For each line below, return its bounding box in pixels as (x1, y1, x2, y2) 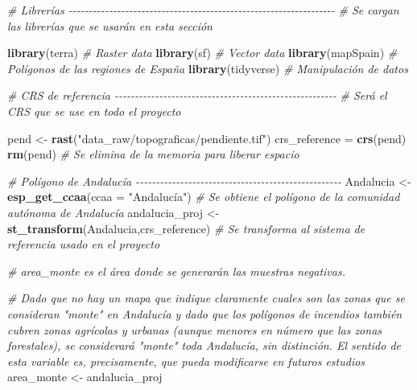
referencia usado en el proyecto (7, 236, 160, 252)
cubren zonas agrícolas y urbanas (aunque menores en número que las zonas (7, 321, 382, 338)
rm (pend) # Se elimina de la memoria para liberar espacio (7, 146, 299, 162)
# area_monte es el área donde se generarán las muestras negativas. (7, 262, 345, 279)
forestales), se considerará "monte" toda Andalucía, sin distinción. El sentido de (7, 337, 401, 354)
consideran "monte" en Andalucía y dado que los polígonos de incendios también (7, 305, 403, 322)
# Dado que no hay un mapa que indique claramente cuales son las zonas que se (7, 289, 405, 306)
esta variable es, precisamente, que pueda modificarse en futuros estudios (7, 352, 365, 369)
